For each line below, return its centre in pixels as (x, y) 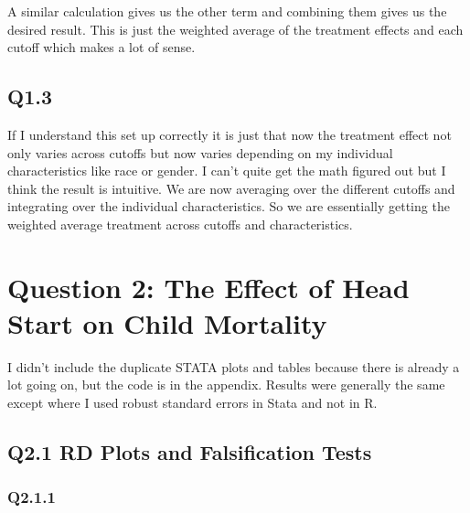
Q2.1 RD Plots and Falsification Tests (190, 452)
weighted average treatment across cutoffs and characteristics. (180, 224)
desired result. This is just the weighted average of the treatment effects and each (235, 29)
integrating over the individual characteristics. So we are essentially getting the (229, 206)
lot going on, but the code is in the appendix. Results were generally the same (226, 385)
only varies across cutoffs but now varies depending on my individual (200, 152)
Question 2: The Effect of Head (208, 287)
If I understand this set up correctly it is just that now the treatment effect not (230, 134)
